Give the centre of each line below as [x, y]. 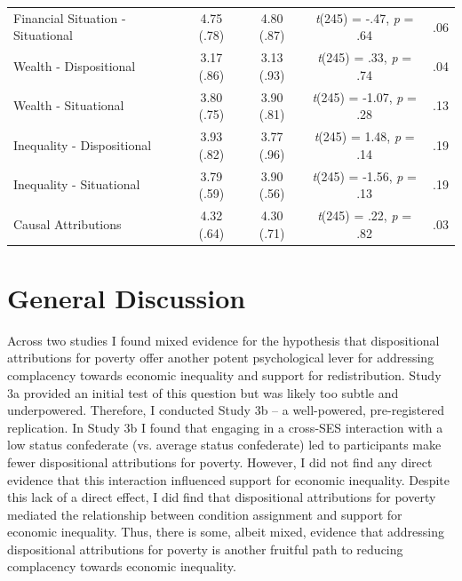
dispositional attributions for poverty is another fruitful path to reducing [205, 549]
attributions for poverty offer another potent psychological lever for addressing [221, 358]
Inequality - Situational [77, 184]
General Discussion [127, 297]
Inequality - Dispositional [83, 144]
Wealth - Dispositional [75, 65]
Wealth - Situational [69, 105]
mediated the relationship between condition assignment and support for [205, 514]
